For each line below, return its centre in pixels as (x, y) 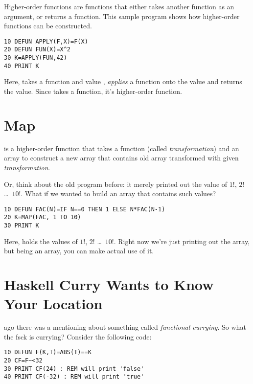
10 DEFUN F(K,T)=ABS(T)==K (48, 352)
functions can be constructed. (48, 26)
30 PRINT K (22, 226)
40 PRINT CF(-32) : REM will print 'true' (74, 377)
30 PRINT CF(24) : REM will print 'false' (74, 369)
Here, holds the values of (41, 241)
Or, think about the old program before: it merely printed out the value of (116, 184)
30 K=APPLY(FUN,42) (35, 58)
